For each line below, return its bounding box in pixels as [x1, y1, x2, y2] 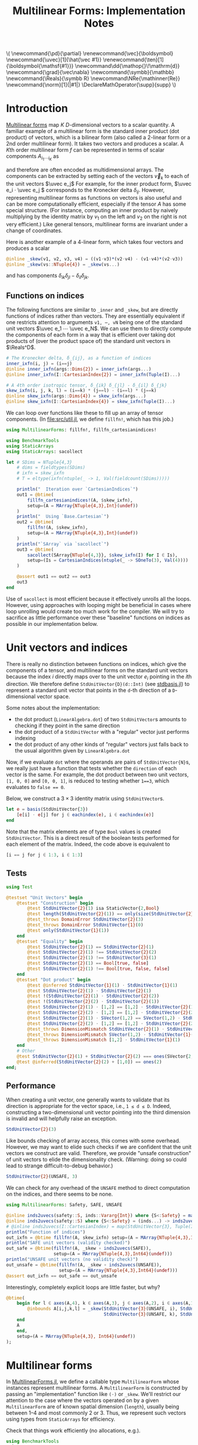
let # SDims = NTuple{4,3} [6, 459, 72, 465]
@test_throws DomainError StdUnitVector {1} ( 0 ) [27, 922, 144, 928]
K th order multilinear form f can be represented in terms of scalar [6, 146, 165, 154]
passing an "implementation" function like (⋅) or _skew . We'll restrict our [6, 1391, 181, 1398]
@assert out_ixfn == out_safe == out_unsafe [6, 1273, 117, 1279]
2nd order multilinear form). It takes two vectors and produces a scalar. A [6, 140, 184, 147]
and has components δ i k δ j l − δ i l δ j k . [6, 272, 90, 281]
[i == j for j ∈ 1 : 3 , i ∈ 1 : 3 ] [6, 852, 83, 858]
